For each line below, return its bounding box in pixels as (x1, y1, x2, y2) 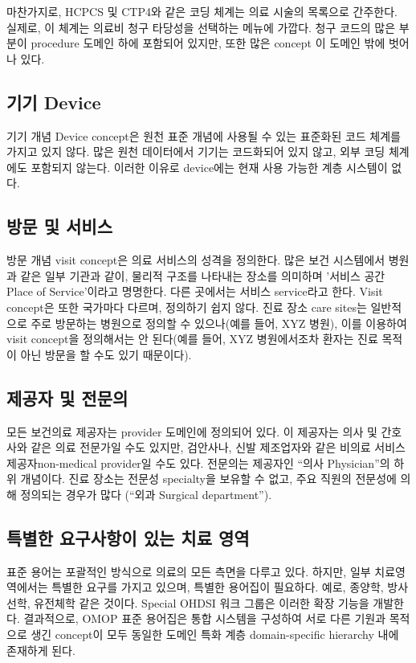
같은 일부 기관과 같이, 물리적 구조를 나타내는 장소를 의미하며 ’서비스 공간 (20, 267, 385, 284)
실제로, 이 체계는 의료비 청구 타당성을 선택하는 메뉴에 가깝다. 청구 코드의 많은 (6, 18, 396, 35)
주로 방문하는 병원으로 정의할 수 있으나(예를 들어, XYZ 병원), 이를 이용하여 (31, 314, 407, 331)
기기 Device (6, 89, 101, 114)
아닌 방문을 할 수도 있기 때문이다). (20, 346, 192, 362)
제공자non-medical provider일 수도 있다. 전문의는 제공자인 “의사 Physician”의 (6, 454, 390, 471)
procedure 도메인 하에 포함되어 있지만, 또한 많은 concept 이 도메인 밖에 (31, 35, 385, 51)
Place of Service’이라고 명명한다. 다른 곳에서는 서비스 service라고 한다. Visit (6, 283, 383, 300)
